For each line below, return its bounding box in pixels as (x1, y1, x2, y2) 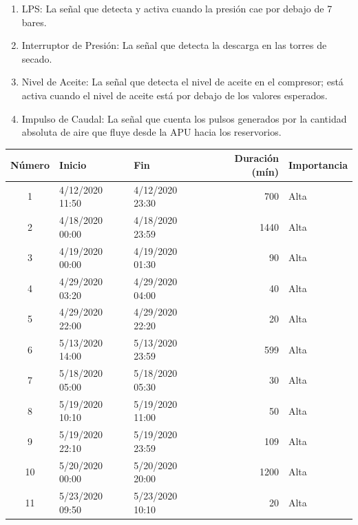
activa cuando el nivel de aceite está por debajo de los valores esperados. (21, 87, 328, 102)
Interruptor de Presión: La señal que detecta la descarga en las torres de (21, 38, 327, 52)
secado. (21, 51, 52, 65)
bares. (21, 14, 47, 29)
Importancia (288, 158, 348, 172)
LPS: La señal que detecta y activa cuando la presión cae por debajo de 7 (21, 1, 333, 15)
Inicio (59, 158, 87, 172)
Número (10, 158, 50, 172)
